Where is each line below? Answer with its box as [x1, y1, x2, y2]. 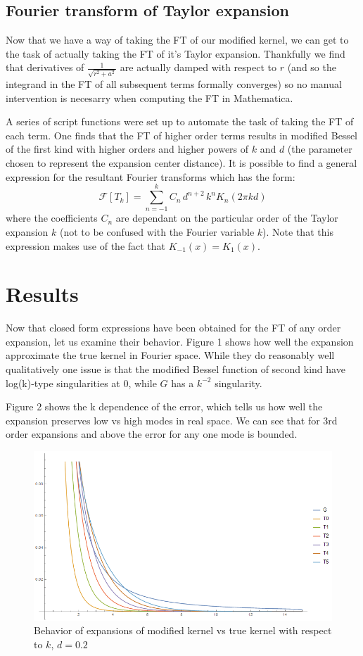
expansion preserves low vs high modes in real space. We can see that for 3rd [6, 412, 338, 427]
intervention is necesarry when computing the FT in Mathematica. [6, 90, 293, 105]
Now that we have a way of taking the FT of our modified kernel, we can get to [6, 32, 349, 47]
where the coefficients [6, 210, 98, 225]
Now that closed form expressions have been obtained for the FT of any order [6, 320, 341, 335]
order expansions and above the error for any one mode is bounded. [6, 427, 298, 441]
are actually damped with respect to [120, 60, 276, 75]
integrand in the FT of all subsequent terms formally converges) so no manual [6, 77, 342, 92]
